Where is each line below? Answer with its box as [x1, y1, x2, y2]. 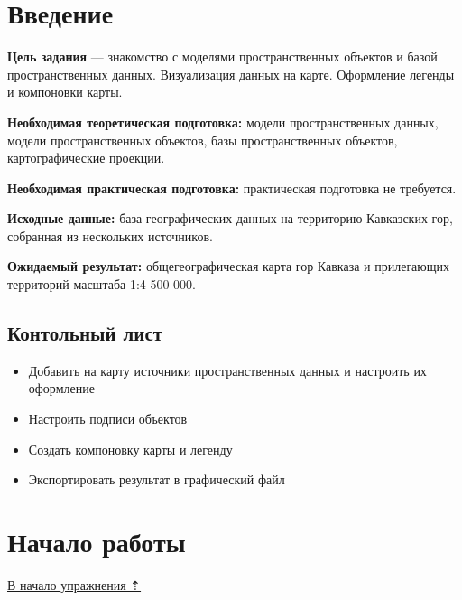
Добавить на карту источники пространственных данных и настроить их [28, 361, 427, 380]
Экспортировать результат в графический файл [28, 470, 285, 489]
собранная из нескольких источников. [7, 226, 213, 245]
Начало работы [7, 523, 186, 560]
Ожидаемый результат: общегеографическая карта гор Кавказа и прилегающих [7, 257, 450, 276]
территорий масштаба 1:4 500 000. [7, 275, 196, 294]
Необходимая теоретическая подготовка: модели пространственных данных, [7, 112, 439, 131]
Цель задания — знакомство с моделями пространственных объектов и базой [7, 47, 438, 66]
